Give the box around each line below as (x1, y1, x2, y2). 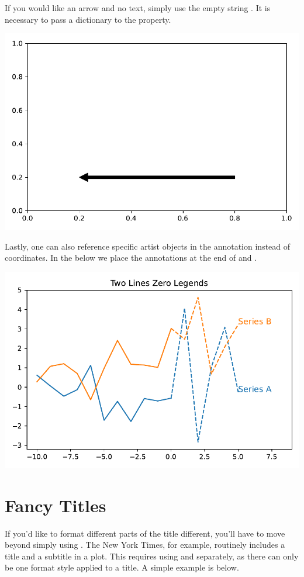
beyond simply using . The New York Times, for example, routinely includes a (5, 538, 285, 551)
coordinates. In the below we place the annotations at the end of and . (5, 251, 257, 264)
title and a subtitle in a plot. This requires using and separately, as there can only (5, 550, 299, 562)
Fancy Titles (5, 493, 106, 517)
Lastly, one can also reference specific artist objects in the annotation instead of (5, 240, 291, 252)
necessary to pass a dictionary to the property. (5, 13, 171, 25)
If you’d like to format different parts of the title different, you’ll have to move (5, 527, 285, 539)
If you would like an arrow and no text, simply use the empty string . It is (5, 2, 271, 13)
